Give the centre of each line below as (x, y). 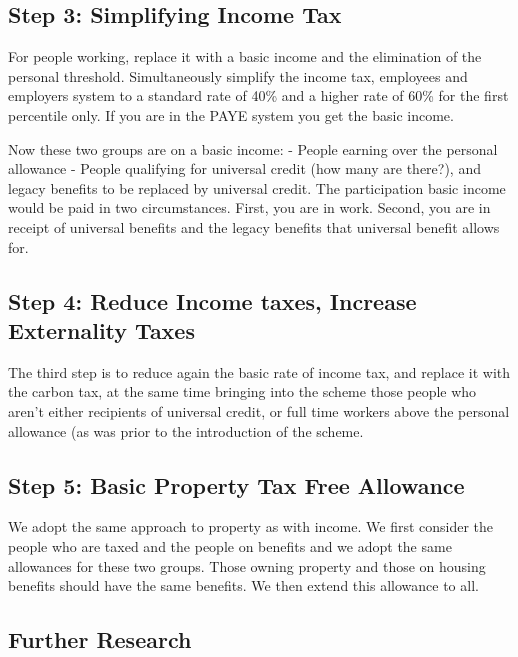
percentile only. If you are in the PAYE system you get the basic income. (231, 114)
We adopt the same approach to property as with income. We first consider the (251, 526)
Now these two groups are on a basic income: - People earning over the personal (253, 148)
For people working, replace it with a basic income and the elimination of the (245, 56)
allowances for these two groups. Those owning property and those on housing (247, 565)
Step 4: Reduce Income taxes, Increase (212, 300)
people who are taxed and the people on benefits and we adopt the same (230, 545)
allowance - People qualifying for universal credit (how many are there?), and (244, 168)
